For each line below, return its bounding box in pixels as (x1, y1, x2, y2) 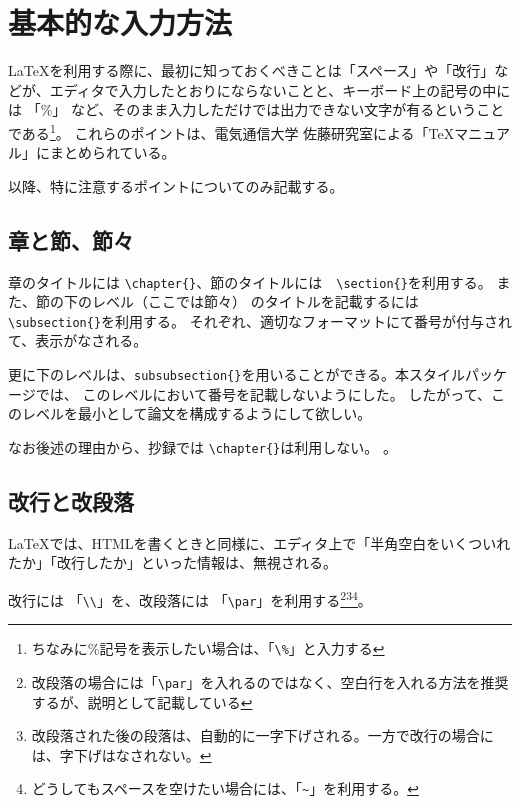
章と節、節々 (8, 224, 134, 255)
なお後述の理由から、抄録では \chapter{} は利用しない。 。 (8, 436, 397, 457)
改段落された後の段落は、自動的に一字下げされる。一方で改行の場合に (31, 725, 494, 746)
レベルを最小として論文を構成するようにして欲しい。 (21, 403, 372, 424)
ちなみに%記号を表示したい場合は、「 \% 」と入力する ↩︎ (31, 638, 385, 659)
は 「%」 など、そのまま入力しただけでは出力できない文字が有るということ (8, 99, 505, 120)
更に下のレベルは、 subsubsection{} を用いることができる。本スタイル (8, 364, 466, 385)
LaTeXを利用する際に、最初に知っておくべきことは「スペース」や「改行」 (8, 60, 495, 81)
